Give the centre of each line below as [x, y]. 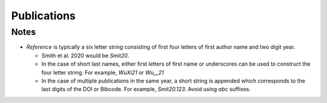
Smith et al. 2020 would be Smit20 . [85, 55]
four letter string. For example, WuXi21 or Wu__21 [103, 72]
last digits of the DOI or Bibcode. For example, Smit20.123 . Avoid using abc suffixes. [146, 89]
